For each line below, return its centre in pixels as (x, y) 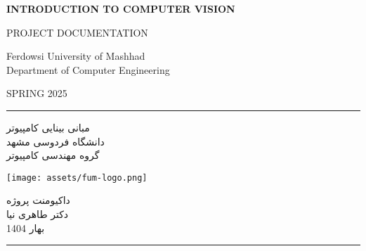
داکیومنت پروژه (38, 200)
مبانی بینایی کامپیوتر (48, 127)
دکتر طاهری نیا (38, 214)
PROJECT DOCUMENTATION (77, 32)
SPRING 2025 (37, 93)
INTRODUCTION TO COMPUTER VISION (121, 8)
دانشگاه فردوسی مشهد (55, 141)
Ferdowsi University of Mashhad (76, 56)
